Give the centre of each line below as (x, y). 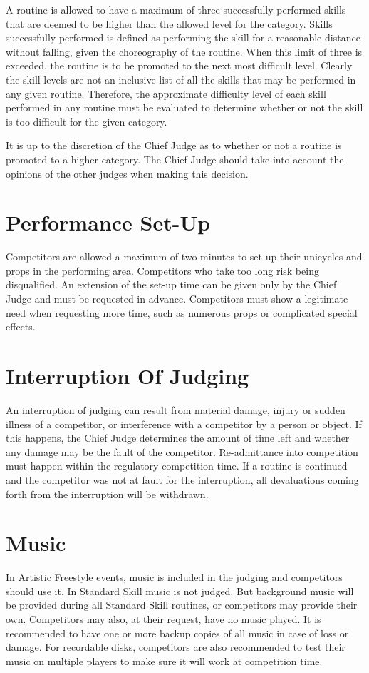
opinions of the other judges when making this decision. (127, 173)
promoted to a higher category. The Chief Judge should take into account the (175, 159)
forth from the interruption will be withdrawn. (107, 494)
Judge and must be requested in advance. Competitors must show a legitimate (177, 299)
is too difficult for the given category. (87, 121)
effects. (21, 327)
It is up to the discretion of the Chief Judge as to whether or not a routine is (174, 145)
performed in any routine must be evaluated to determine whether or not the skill (184, 107)
